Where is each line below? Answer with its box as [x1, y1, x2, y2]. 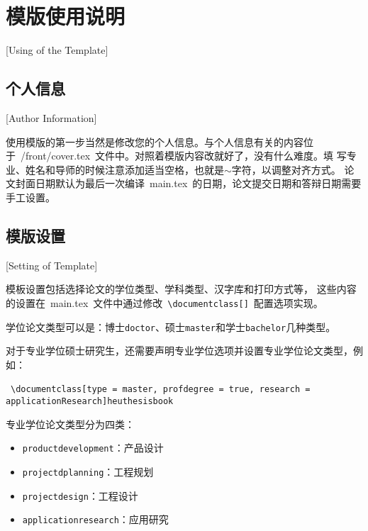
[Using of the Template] [6, 43, 108, 57]
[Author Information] [6, 110, 97, 125]
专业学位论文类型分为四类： [6, 416, 135, 431]
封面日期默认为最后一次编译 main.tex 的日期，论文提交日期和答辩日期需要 [15, 176, 362, 191]
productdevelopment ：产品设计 [22, 440, 164, 455]
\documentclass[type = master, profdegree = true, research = [11, 384, 311, 395]
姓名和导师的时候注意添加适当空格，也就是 [25, 162, 224, 177]
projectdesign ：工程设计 [22, 488, 138, 503]
